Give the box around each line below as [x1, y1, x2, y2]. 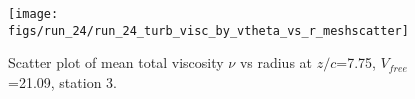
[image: [8, 7, 59, 21]
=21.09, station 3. [8, 71, 117, 92]
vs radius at [239, 52, 313, 73]
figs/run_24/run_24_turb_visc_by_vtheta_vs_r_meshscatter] [8, 23, 409, 38]
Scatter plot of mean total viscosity [8, 52, 224, 73]
